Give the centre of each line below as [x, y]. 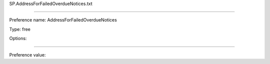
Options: [18, 38]
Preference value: [27, 54]
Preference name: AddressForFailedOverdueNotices [63, 20]
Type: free [20, 29]
